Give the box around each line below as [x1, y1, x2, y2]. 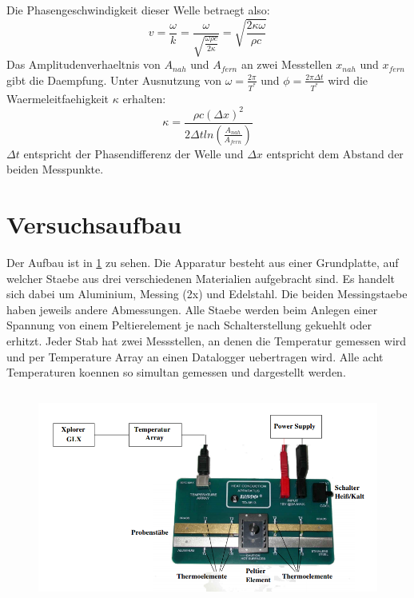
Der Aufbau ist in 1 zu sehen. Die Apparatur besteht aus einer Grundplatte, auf [6, 253, 399, 270]
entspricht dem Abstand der [266, 145, 404, 161]
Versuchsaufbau [6, 208, 182, 241]
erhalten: [122, 90, 166, 106]
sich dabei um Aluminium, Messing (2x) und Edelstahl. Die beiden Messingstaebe [6, 285, 408, 302]
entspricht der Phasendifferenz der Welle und [23, 145, 244, 161]
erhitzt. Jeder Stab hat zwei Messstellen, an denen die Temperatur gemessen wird [6, 332, 407, 349]
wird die [328, 71, 368, 88]
